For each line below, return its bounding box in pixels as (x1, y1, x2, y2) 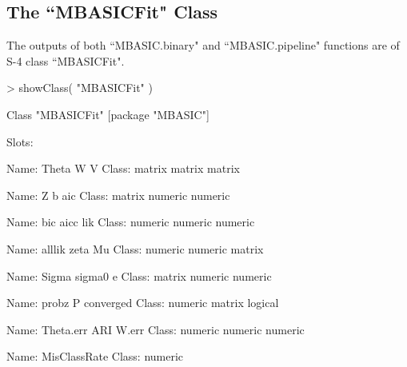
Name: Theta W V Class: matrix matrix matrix (6, 160, 240, 177)
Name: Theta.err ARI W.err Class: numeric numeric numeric (6, 321, 305, 337)
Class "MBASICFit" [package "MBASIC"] (6, 106, 209, 122)
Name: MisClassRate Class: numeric (6, 348, 184, 365)
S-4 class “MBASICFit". (6, 52, 125, 69)
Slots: (6, 133, 34, 150)
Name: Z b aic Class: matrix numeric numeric (6, 186, 230, 203)
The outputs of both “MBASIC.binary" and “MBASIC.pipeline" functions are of (6, 37, 400, 54)
